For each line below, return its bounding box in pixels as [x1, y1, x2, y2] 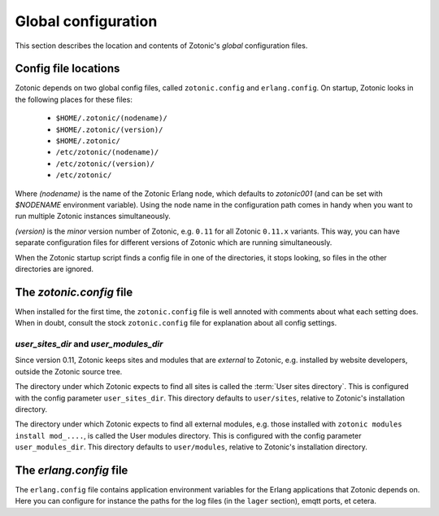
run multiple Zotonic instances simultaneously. [15, 212, 171, 221]
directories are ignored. [15, 264, 93, 273]
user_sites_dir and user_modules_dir [15, 338, 163, 349]
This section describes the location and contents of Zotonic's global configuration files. [15, 41, 308, 50]
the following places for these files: [15, 94, 133, 104]
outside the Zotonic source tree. [15, 366, 123, 376]
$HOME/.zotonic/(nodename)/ [55, 114, 168, 123]
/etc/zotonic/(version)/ [55, 159, 154, 168]
